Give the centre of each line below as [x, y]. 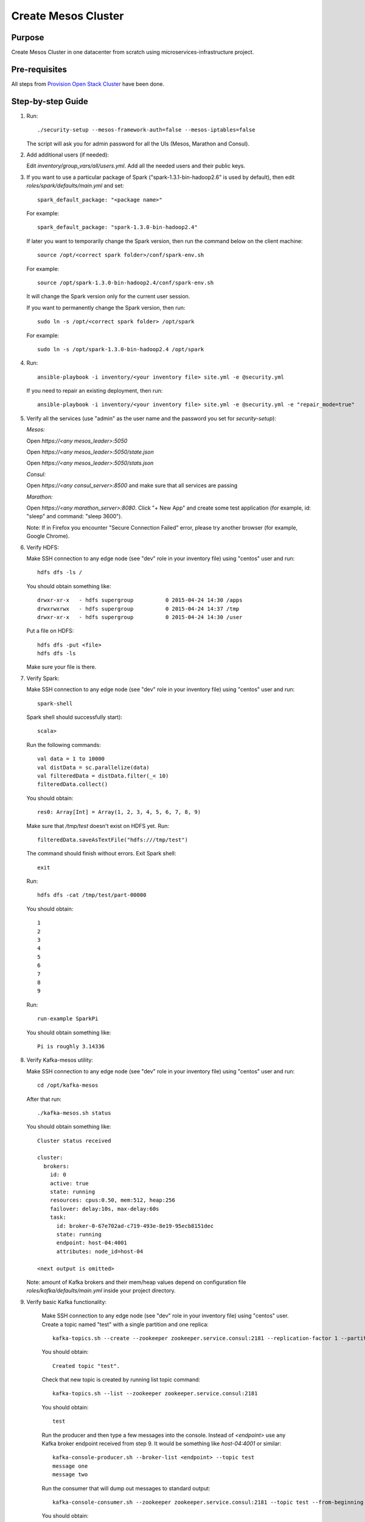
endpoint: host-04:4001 [92, 1243]
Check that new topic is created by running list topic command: [121, 1380]
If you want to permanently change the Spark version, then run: [106, 307]
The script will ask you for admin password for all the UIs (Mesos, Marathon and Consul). [138, 144]
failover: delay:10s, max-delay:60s [104, 1209]
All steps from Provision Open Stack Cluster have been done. [88, 84]
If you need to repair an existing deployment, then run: [95, 391]
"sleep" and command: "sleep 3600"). [75, 516]
